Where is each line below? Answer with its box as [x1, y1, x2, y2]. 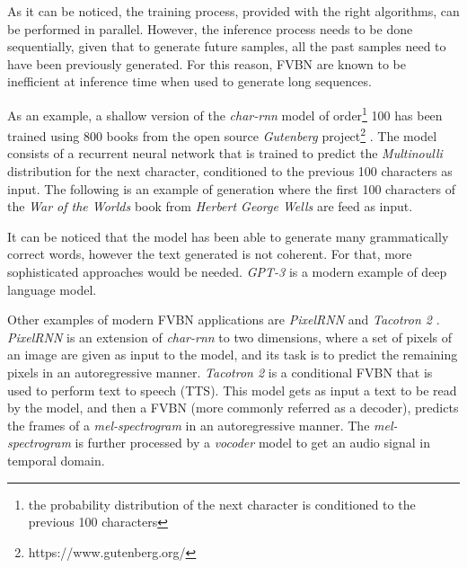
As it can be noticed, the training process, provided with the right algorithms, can [7, 2, 460, 20]
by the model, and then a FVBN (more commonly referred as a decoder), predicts [7, 398, 459, 417]
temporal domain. [7, 450, 105, 469]
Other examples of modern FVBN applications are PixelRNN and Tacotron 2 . [7, 310, 440, 329]
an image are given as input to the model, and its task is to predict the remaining [7, 345, 458, 364]
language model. [7, 280, 97, 298]
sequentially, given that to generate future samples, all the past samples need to [7, 37, 446, 56]
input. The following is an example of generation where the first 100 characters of [7, 179, 455, 198]
